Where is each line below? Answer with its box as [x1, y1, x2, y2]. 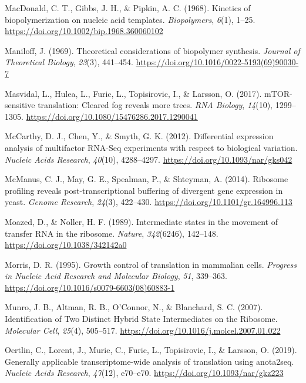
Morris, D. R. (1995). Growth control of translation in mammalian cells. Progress [5, 258, 297, 270]
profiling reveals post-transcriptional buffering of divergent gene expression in [5, 184, 283, 196]
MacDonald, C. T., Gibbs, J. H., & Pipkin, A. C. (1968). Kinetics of [5, 2, 251, 14]
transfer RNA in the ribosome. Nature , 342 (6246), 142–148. [5, 227, 218, 239]
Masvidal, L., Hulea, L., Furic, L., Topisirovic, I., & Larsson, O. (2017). [5, 87, 262, 99]
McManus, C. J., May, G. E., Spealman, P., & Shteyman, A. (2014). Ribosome [5, 173, 288, 185]
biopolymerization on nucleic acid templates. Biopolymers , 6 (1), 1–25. [5, 13, 255, 25]
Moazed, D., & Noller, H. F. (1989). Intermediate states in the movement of [5, 215, 278, 227]
